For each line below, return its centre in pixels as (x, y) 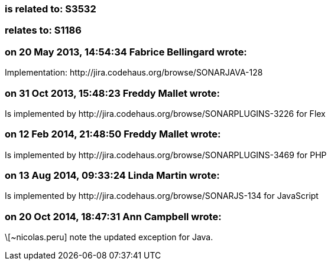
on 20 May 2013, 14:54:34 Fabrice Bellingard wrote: (126, 52)
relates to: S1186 (43, 30)
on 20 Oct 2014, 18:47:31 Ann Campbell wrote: (113, 216)
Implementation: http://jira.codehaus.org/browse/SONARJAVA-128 (134, 73)
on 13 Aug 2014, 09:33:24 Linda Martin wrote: (112, 175)
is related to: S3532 (51, 9)
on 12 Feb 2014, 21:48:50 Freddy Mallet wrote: (113, 134)
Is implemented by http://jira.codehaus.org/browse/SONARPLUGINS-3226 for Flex (165, 113)
